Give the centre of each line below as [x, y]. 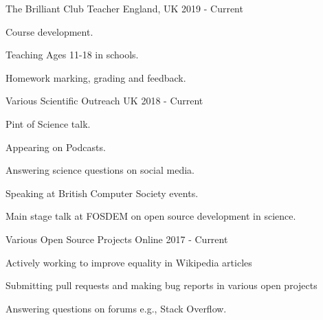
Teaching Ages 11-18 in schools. [72, 55]
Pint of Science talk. [48, 123]
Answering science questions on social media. [100, 170]
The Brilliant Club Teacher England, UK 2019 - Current [124, 8]
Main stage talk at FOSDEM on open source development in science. [151, 216]
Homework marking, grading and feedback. [96, 77]
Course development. [49, 31]
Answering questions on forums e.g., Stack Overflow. [116, 308]
